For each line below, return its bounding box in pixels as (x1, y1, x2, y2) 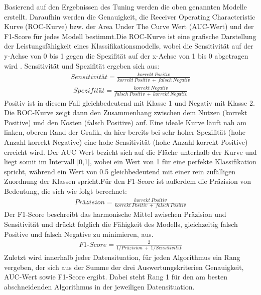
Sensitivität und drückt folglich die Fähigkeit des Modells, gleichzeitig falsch (4, 219, 238, 229)
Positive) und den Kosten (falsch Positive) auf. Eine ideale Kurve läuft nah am (4, 117, 246, 127)
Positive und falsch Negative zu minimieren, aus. (4, 228, 154, 239)
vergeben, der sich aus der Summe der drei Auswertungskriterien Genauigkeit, (4, 261, 244, 272)
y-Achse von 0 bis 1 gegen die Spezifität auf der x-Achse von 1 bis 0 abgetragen (4, 50, 248, 61)
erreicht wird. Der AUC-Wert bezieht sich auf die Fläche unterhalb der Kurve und (4, 146, 257, 157)
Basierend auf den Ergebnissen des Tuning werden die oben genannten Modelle (4, 2, 247, 12)
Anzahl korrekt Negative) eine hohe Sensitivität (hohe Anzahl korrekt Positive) (4, 137, 248, 147)
